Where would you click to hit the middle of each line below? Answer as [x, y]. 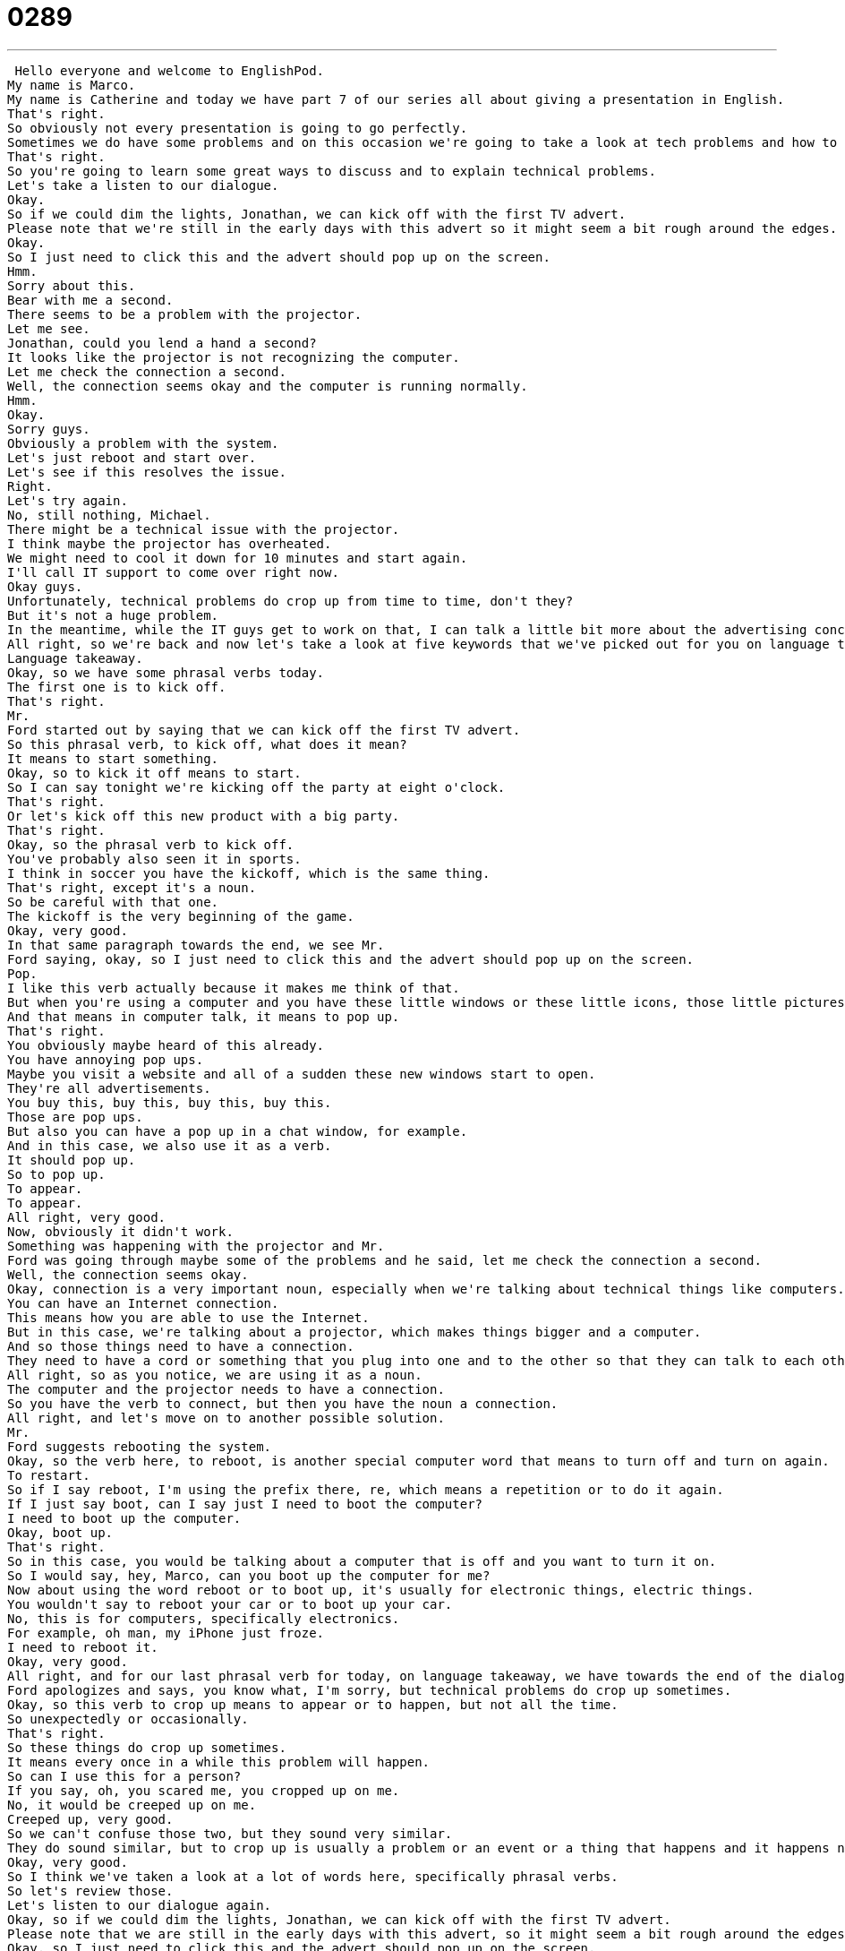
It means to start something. [113, 758]
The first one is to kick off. [117, 687]
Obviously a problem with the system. [143, 443]
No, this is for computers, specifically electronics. [204, 1618]
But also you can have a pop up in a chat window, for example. [238, 1131]
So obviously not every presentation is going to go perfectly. [238, 128]
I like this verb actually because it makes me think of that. [234, 988]
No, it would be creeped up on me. [132, 1805]
